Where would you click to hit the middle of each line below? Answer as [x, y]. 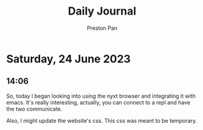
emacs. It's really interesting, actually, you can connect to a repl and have [98, 102]
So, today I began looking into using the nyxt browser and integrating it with [101, 96]
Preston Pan [102, 28]
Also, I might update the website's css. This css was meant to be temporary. [102, 120]
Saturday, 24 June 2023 [68, 59]
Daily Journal [102, 11]
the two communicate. [34, 109]
